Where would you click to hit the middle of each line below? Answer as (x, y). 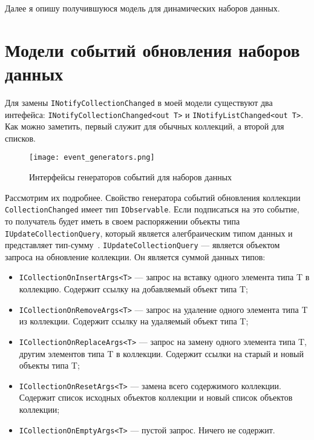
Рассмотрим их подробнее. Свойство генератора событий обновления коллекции (153, 197)
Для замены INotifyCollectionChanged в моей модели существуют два (139, 102)
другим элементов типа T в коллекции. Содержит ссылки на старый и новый (161, 353)
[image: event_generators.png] (92, 158)
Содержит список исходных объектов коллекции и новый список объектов (156, 397)
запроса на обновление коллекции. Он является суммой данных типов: (135, 256)
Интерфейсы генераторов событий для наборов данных (131, 177)
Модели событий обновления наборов (152, 49)
